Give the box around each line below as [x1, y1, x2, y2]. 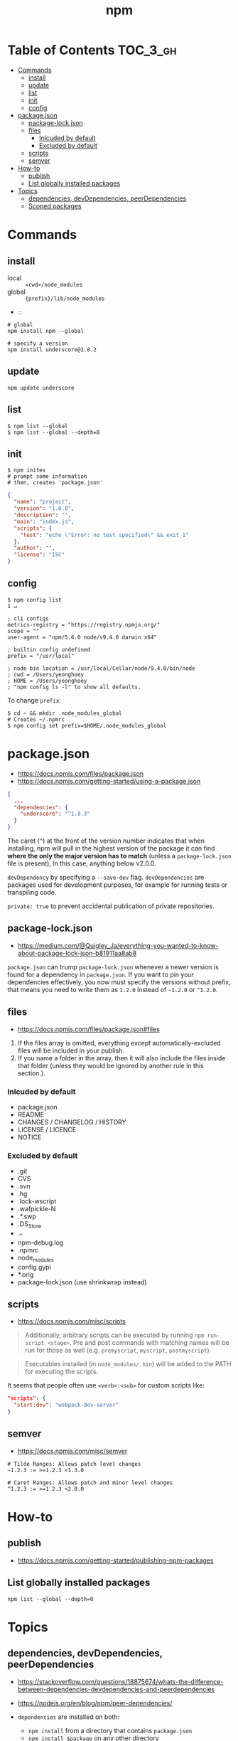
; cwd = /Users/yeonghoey [7, 671, 84, 678]
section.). [17, 1069, 46, 1077]
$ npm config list [7, 596, 62, 603]
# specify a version [7, 340, 69, 347]
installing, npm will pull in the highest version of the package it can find [7, 844, 215, 852]
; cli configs [7, 614, 50, 622]
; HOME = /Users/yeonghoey [7, 677, 87, 684]
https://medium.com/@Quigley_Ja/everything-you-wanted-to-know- [17, 941, 219, 949]
